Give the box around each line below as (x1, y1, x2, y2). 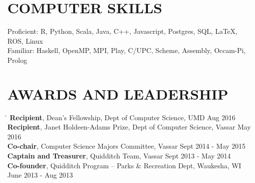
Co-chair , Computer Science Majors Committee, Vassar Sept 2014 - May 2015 (7, 141, 246, 151)
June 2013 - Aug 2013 (7, 170, 73, 180)
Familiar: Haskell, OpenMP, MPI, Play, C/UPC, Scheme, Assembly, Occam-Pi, (7, 45, 246, 55)
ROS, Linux (7, 35, 43, 46)
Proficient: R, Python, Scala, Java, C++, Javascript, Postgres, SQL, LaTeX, (7, 26, 238, 36)
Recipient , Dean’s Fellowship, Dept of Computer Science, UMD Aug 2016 (9, 112, 235, 122)
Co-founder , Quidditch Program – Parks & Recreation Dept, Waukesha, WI (7, 160, 241, 170)
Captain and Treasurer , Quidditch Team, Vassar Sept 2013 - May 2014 (7, 151, 231, 160)
